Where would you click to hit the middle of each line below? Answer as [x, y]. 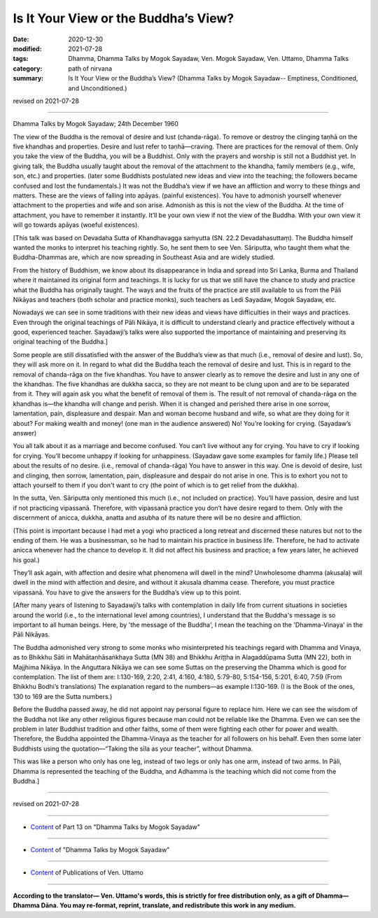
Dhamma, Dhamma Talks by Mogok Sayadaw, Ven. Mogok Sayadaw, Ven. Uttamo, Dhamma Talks [209, 59]
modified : [27, 48]
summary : [28, 78]
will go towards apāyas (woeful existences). [76, 225]
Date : [21, 39]
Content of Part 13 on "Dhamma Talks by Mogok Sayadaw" [115, 827]
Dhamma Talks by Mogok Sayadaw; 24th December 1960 [96, 124]
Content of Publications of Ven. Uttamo [87, 872]
